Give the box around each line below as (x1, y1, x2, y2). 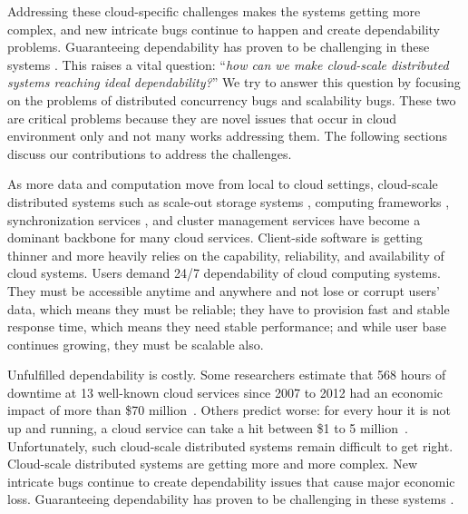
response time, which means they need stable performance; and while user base (7, 317, 446, 336)
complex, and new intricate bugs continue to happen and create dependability (7, 19, 440, 38)
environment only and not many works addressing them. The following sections (7, 126, 448, 145)
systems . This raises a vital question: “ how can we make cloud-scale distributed (7, 54, 449, 74)
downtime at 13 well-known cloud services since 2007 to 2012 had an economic (7, 382, 444, 401)
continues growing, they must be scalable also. (7, 334, 264, 353)
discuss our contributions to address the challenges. (7, 143, 292, 163)
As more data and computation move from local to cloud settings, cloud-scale (7, 174, 438, 193)
